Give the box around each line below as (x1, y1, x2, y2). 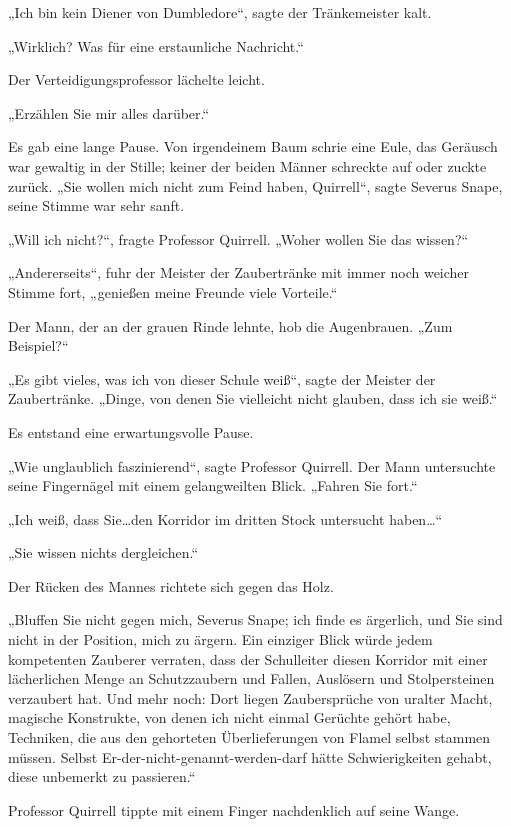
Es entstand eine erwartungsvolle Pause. (8, 421, 254, 442)
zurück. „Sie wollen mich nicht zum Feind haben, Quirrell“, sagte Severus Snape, (8, 175, 503, 196)
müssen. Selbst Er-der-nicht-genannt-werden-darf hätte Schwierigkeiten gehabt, (8, 746, 492, 767)
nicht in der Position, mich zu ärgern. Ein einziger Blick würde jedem (8, 629, 433, 650)
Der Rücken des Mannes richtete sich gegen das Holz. (8, 575, 334, 596)
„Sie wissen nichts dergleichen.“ (8, 542, 199, 563)
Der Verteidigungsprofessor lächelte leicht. (8, 69, 265, 90)
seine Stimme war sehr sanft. (8, 195, 185, 216)
